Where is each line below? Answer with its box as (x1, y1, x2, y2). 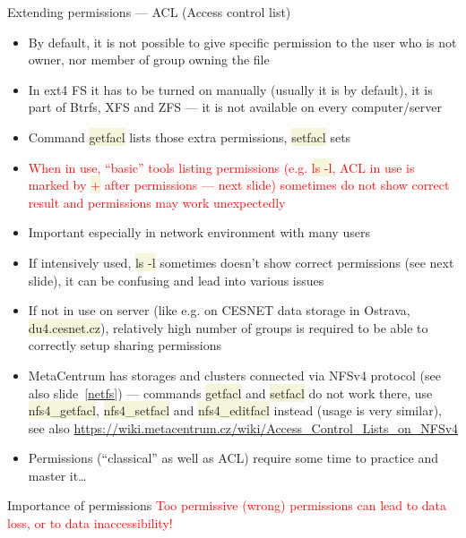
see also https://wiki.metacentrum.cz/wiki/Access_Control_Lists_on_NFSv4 (28, 418, 459, 437)
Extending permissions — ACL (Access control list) (7, 3, 291, 21)
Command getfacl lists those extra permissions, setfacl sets (28, 127, 351, 146)
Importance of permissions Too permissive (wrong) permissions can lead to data (7, 496, 447, 515)
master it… (28, 465, 87, 484)
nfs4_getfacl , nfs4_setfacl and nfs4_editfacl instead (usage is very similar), (28, 401, 442, 420)
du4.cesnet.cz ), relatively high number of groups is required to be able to (28, 318, 428, 337)
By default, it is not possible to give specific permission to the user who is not (28, 32, 457, 51)
